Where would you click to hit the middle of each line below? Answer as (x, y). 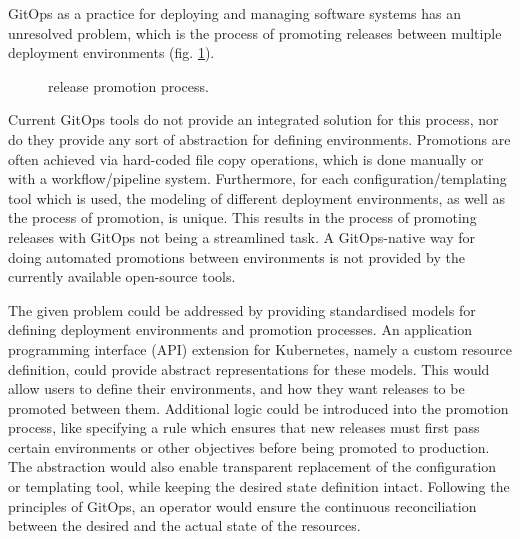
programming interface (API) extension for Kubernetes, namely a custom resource (260, 348)
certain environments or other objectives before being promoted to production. (249, 446)
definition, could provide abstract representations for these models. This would (249, 368)
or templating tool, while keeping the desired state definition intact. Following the (259, 486)
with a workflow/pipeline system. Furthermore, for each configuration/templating (257, 178)
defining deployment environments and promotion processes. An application (240, 329)
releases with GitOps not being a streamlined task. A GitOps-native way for (242, 236)
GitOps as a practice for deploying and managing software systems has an (235, 13)
